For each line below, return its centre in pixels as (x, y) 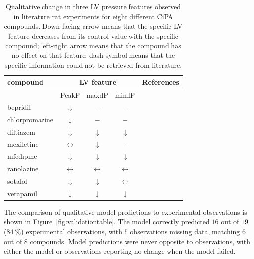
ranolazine (23, 169)
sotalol (17, 181)
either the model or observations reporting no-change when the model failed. (120, 251)
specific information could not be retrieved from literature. (93, 65)
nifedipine (22, 156)
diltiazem (21, 131)
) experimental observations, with (72, 232)
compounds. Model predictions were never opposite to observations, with (140, 241)
